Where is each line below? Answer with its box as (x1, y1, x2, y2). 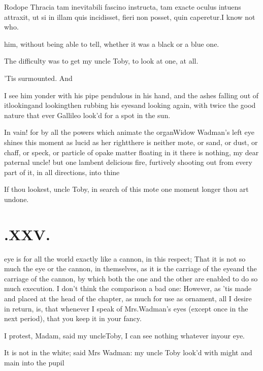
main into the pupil (4, 357, 64, 367)
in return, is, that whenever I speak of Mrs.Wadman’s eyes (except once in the (4, 303, 248, 313)
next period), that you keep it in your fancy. (4, 313, 142, 324)
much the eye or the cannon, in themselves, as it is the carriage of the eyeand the (4, 263, 257, 274)
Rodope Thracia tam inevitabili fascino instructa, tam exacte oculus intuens (4, 2, 241, 12)
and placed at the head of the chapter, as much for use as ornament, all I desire (4, 293, 252, 303)
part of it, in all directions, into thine (4, 166, 120, 177)
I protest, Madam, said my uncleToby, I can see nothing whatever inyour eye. (4, 330, 245, 340)
